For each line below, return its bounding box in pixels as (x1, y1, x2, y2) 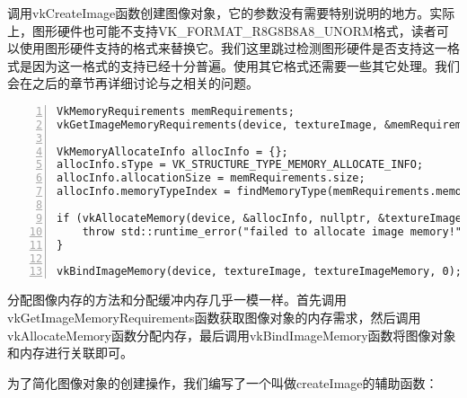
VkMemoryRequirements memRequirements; (57, 104, 295, 118)
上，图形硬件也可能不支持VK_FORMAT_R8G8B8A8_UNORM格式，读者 (7, 21, 436, 40)
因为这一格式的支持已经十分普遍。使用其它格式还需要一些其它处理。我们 (31, 56, 460, 75)
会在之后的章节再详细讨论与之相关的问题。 (7, 74, 259, 93)
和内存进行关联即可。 (7, 343, 133, 362)
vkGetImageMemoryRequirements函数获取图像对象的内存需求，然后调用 (7, 307, 421, 326)
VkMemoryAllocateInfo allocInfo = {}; (57, 145, 288, 158)
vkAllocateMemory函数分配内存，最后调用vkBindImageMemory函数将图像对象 (7, 325, 456, 344)
